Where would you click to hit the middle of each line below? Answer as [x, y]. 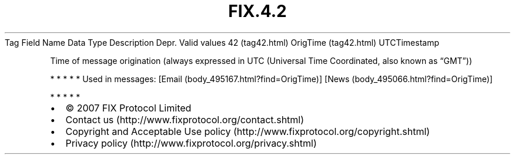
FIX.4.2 [257, 11]
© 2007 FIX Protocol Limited [128, 108]
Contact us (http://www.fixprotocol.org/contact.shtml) [185, 119]
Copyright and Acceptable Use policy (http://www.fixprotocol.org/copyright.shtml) [248, 131]
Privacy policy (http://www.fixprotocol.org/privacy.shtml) [191, 143]
